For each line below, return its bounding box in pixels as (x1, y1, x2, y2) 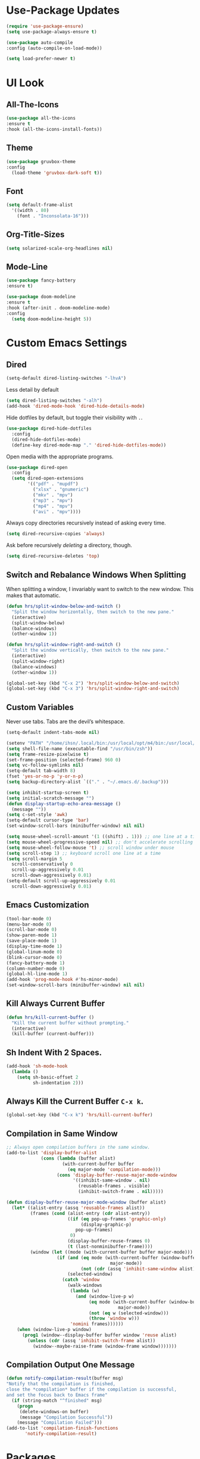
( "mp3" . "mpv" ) (32, 498, 73, 504)
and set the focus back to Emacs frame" (6, 1392, 108, 1398)
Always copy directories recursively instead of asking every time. (6, 519, 166, 527)
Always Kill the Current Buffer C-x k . (6, 1096, 144, 1107)
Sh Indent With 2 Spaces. (6, 1047, 102, 1057)
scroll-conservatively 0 (11, 861, 73, 867)
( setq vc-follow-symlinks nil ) (6, 763, 84, 768)
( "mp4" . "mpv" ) (32, 503, 73, 509)
